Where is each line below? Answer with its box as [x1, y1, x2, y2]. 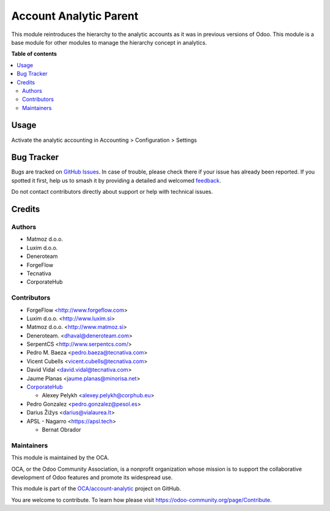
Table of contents [11, 50, 57, 57]
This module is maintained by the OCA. [11, 454, 109, 461]
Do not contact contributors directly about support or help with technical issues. [11, 188, 213, 196]
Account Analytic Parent [11, 9, 139, 23]
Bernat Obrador [42, 425, 82, 433]
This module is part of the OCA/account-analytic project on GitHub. [11, 485, 182, 492]
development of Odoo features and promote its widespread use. [11, 474, 173, 481]
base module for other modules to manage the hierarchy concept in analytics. [11, 39, 207, 46]
